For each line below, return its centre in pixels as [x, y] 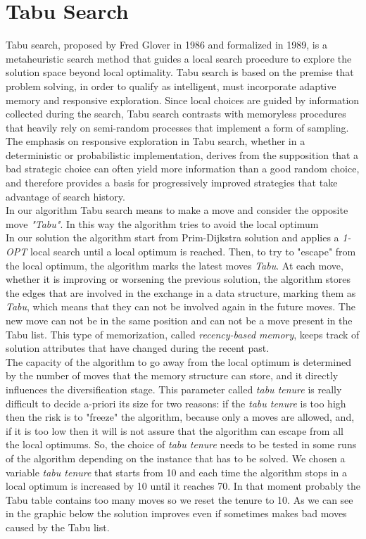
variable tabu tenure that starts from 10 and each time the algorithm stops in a [177, 472]
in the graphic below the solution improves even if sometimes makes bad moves [176, 513]
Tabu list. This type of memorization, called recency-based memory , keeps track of [183, 334]
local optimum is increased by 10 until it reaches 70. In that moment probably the [183, 486]
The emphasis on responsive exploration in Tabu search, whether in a [156, 141]
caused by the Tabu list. [58, 527]
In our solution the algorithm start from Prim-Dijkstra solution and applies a [172, 237]
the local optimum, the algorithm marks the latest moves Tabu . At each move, [175, 265]
